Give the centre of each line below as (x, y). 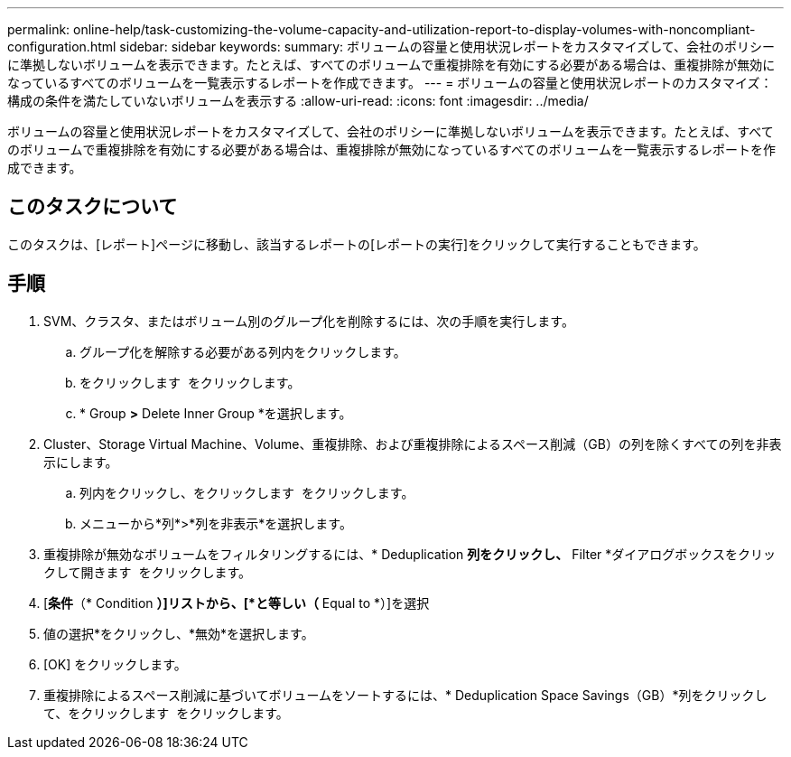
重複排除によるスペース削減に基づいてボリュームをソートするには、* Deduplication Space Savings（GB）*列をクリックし (405, 695)
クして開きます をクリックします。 (148, 572)
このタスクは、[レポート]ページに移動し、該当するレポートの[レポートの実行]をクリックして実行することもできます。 (357, 244)
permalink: (39, 29)
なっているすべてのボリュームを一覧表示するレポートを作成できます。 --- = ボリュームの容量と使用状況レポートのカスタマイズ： (390, 83)
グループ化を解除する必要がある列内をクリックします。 (243, 351)
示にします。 (81, 462)
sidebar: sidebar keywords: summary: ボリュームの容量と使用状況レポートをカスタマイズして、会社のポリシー (447, 47)
